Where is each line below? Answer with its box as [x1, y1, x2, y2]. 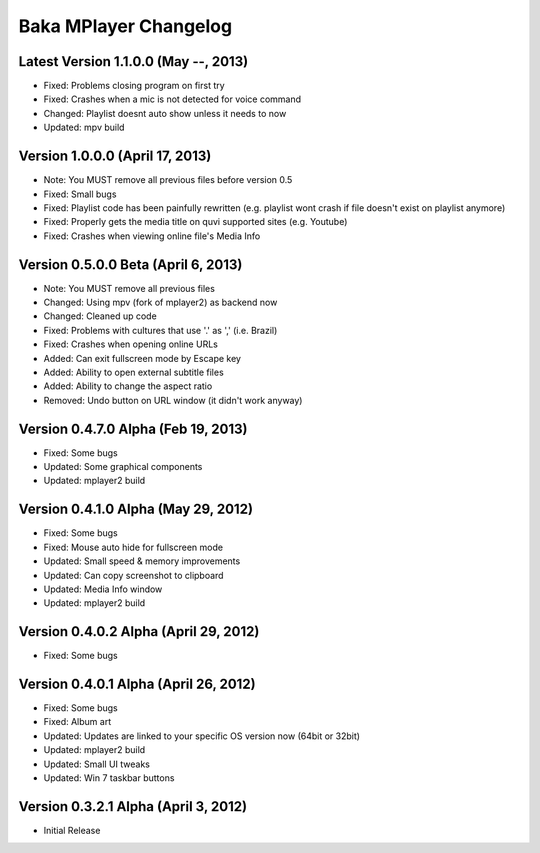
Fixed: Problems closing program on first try [43, 80, 225, 92]
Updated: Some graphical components [43, 461, 203, 473]
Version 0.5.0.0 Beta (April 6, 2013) [18, 256, 243, 273]
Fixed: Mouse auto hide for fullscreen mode [43, 541, 224, 553]
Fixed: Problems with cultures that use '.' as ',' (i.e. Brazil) [43, 324, 278, 336]
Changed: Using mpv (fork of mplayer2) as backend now [43, 296, 278, 308]
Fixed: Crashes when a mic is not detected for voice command [43, 93, 302, 105]
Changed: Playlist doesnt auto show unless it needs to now [43, 107, 287, 119]
